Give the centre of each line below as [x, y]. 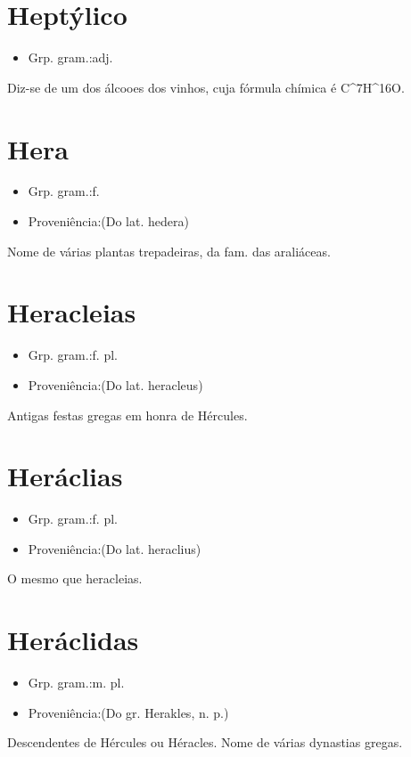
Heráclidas [73, 640]
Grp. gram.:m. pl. [76, 683]
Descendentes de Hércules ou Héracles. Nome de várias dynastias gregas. [205, 742]
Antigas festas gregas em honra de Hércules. [127, 415]
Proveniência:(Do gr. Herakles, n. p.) [128, 712]
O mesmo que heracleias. [75, 578]
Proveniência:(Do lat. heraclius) [115, 548]
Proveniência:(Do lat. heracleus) [115, 384]
